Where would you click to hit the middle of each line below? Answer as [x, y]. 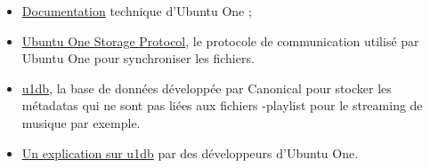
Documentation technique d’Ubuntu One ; [137, 11]
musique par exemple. [81, 122]
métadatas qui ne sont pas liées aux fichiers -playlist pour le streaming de [222, 105]
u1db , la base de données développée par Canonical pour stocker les [207, 88]
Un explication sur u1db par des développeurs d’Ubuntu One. [190, 152]
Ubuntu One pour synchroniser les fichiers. [138, 58]
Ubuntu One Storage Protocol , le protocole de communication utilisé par [220, 40]
